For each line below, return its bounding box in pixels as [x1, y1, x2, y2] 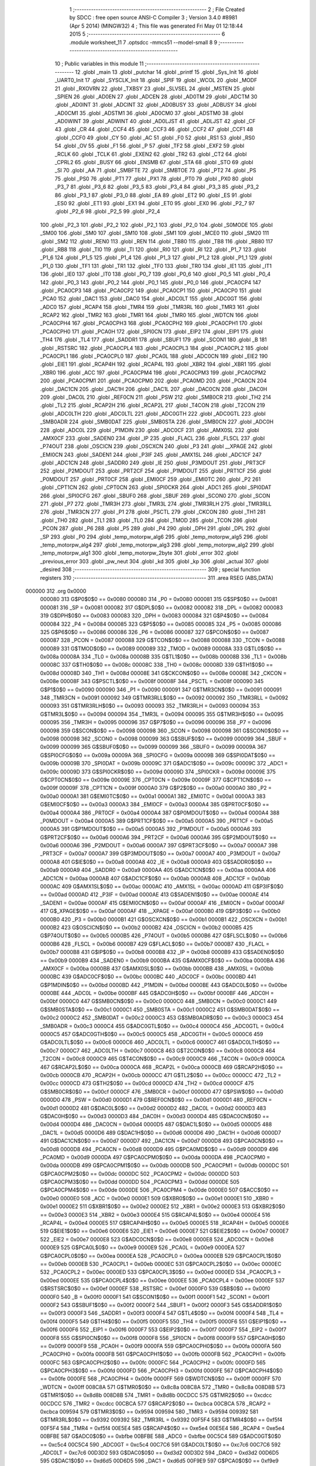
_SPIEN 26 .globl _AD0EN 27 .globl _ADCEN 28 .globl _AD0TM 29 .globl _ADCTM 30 [54, 93, 257, 100]
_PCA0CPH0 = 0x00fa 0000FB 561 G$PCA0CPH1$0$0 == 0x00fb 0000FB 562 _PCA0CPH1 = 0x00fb [40, 1350, 286, 1358]
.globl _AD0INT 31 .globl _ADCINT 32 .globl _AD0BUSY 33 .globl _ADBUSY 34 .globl [54, 101, 257, 108]
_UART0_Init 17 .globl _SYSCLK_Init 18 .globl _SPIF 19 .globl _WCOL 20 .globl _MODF [54, 77, 257, 84]
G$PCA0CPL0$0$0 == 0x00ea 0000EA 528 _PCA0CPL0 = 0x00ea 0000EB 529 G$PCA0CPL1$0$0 [40, 1252, 281, 1259]
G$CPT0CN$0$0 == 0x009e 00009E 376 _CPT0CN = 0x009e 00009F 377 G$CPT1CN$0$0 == [40, 776, 272, 783]
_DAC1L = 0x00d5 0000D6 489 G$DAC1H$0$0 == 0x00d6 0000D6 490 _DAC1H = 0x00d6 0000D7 [40, 1129, 281, 1136]
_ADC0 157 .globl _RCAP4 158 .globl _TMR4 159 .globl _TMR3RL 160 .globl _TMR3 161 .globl [40, 303, 260, 310]
